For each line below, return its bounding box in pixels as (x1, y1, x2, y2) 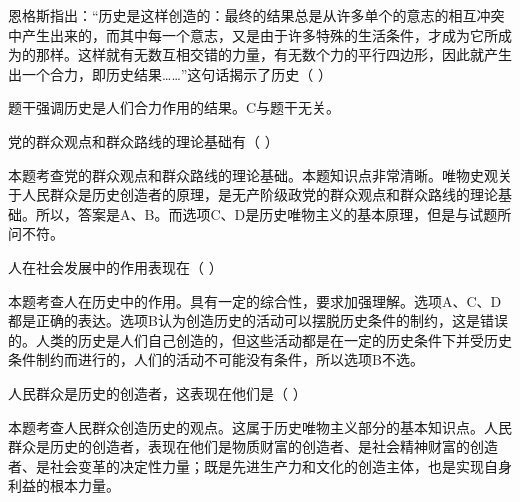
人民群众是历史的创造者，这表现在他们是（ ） (8, 382, 307, 403)
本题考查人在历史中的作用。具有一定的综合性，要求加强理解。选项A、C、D (8, 290, 502, 311)
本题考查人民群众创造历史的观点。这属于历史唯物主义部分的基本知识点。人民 (8, 416, 512, 437)
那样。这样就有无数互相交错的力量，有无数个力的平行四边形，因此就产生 (35, 44, 512, 65)
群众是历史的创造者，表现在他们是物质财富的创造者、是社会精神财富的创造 (8, 436, 498, 457)
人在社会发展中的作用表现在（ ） (8, 256, 223, 277)
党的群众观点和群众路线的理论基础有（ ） (8, 130, 279, 151)
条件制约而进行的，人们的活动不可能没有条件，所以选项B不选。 (8, 349, 424, 370)
